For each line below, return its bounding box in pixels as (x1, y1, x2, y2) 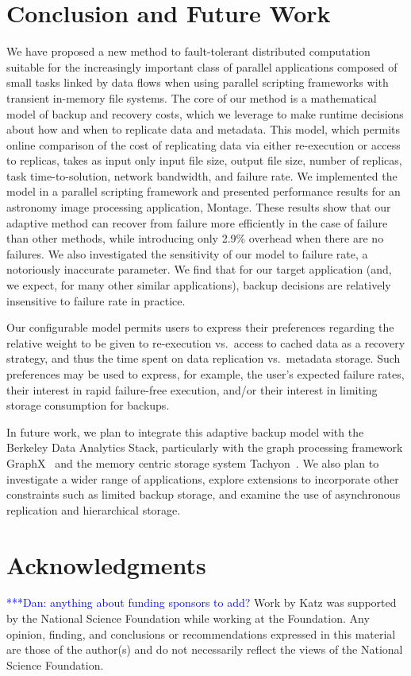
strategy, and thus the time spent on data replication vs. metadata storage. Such (6, 350, 401, 367)
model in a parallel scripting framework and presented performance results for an (6, 183, 401, 200)
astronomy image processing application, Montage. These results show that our (6, 199, 391, 216)
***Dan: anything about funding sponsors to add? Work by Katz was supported (6, 594, 397, 611)
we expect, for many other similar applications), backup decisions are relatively (6, 277, 391, 293)
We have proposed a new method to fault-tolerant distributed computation (6, 43, 371, 60)
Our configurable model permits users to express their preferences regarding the (6, 319, 394, 336)
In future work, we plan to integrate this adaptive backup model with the (6, 423, 364, 440)
